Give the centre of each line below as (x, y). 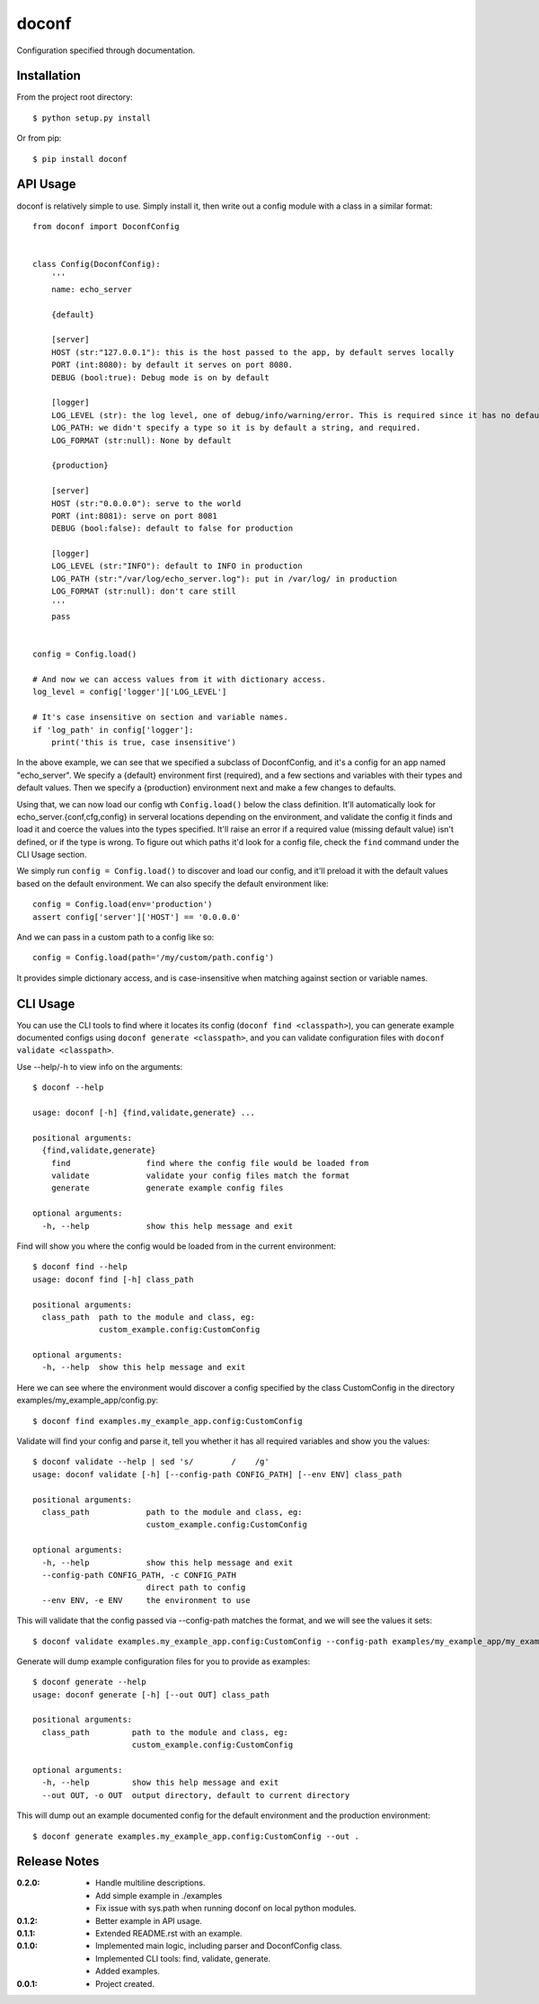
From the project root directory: (75, 97)
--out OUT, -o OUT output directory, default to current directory (196, 1795)
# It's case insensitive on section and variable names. (161, 717)
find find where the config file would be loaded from (210, 1163)
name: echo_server (92, 289)
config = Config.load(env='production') (123, 904)
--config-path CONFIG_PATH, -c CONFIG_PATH (139, 1575)
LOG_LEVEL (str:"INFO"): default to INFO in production (177, 566)
